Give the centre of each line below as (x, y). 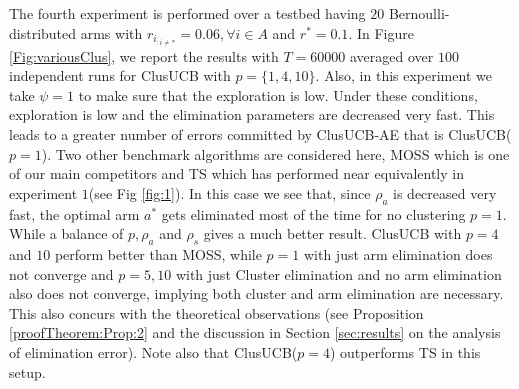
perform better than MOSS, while (158, 254)
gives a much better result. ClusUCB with (332, 233)
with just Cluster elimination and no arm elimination (338, 273)
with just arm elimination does (398, 254)
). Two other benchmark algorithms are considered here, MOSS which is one (275, 153)
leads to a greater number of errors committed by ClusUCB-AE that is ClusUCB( (260, 134)
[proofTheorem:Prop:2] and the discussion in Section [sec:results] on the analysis (255, 332)
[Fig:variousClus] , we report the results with (144, 55)
